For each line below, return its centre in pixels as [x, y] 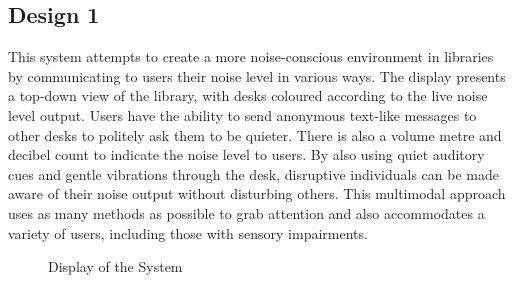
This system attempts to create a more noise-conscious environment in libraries [251, 56]
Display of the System [115, 266]
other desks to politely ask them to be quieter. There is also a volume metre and [255, 134]
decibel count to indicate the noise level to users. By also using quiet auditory [246, 154]
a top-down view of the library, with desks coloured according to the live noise [248, 95]
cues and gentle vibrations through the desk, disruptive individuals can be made [253, 173]
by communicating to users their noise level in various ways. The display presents [257, 75]
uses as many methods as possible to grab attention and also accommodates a [246, 212]
